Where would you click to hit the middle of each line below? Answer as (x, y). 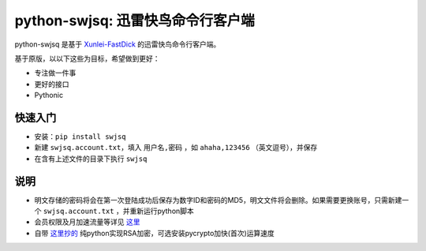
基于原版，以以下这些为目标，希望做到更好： (87, 58)
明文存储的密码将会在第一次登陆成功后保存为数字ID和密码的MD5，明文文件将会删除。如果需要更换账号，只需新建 (218, 200)
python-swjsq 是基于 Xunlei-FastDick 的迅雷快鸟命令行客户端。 (118, 44)
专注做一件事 (55, 73)
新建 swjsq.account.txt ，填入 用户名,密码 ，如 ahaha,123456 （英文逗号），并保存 (176, 148)
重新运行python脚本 (162, 211)
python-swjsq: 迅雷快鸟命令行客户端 (135, 21)
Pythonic (49, 96)
